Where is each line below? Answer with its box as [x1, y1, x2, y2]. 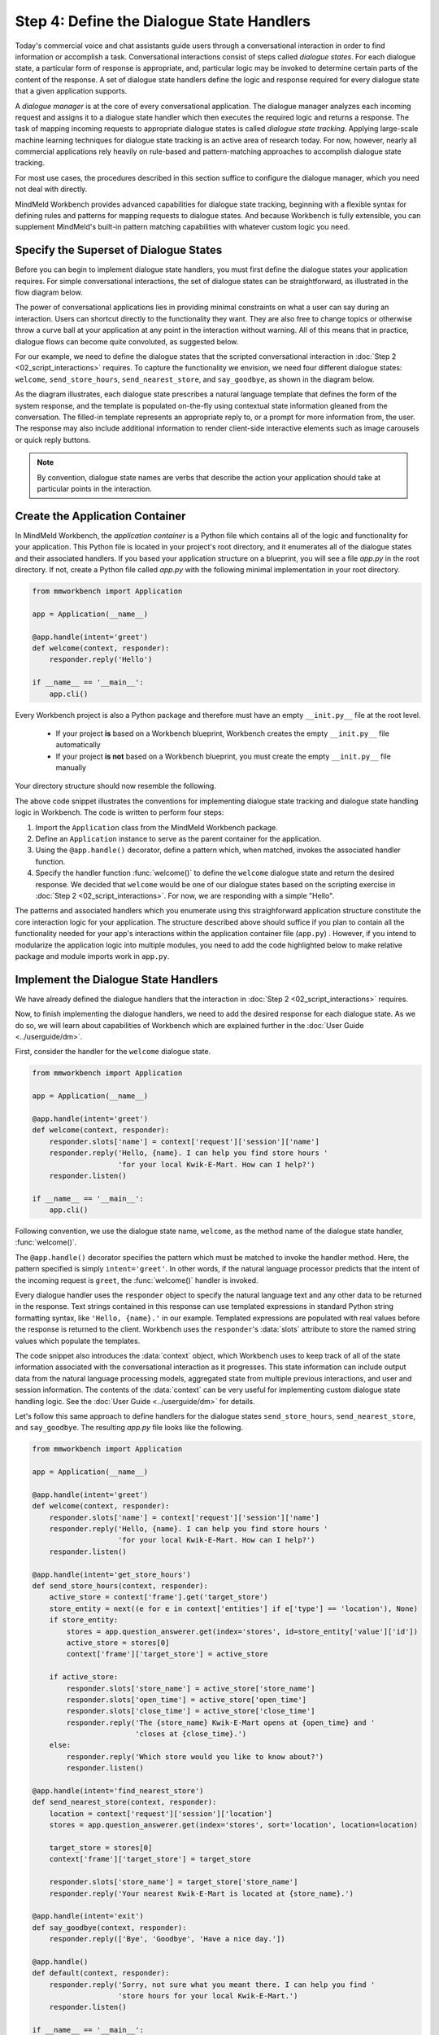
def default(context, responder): [32, 1968, 170, 1978]
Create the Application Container [15, 509, 186, 523]
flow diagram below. [15, 287, 83, 297]
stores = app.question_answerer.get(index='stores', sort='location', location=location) [49, 1820, 419, 1830]
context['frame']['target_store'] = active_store [66, 1649, 268, 1659]
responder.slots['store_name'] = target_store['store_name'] [49, 1877, 298, 1887]
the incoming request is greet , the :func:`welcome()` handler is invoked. [15, 1275, 259, 1285]
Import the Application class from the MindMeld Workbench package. [35, 822, 278, 832]
